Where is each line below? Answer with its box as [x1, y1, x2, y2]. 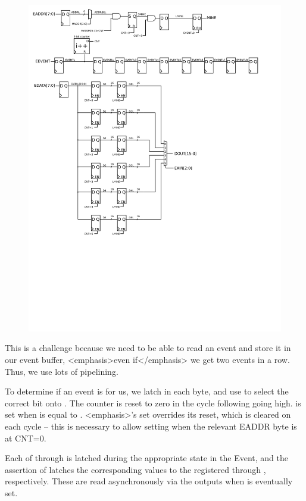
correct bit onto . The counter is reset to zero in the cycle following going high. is [5, 396, 301, 409]
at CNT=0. [5, 431, 46, 444]
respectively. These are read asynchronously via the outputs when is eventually [5, 475, 293, 487]
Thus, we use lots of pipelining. [5, 365, 118, 377]
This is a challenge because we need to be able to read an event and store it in [5, 342, 291, 354]
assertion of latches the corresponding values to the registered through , [5, 463, 266, 475]
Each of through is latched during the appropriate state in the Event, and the [5, 452, 288, 464]
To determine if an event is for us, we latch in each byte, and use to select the [5, 385, 289, 397]
